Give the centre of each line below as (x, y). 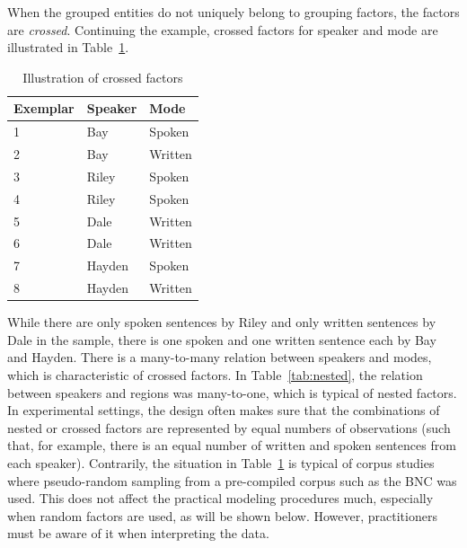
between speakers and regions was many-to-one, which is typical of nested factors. (232, 392)
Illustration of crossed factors (103, 77)
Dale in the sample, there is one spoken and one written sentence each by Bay (222, 339)
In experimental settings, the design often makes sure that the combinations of (224, 410)
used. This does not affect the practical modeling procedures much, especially (220, 498)
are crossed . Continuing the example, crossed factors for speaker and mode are (223, 29)
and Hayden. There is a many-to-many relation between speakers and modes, (220, 357)
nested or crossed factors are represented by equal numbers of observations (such (229, 427)
